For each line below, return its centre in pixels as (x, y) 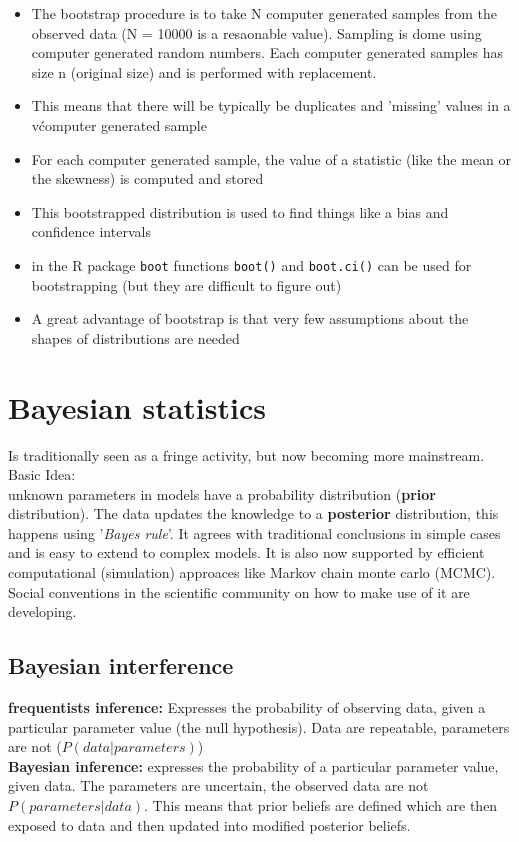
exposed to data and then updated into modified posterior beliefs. (209, 824)
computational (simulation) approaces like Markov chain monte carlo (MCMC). (252, 572)
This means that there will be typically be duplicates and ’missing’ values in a (271, 105)
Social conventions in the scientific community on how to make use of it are (239, 591)
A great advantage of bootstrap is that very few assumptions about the (250, 318)
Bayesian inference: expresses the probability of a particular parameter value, (253, 765)
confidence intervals (91, 231)
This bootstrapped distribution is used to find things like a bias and (240, 211)
